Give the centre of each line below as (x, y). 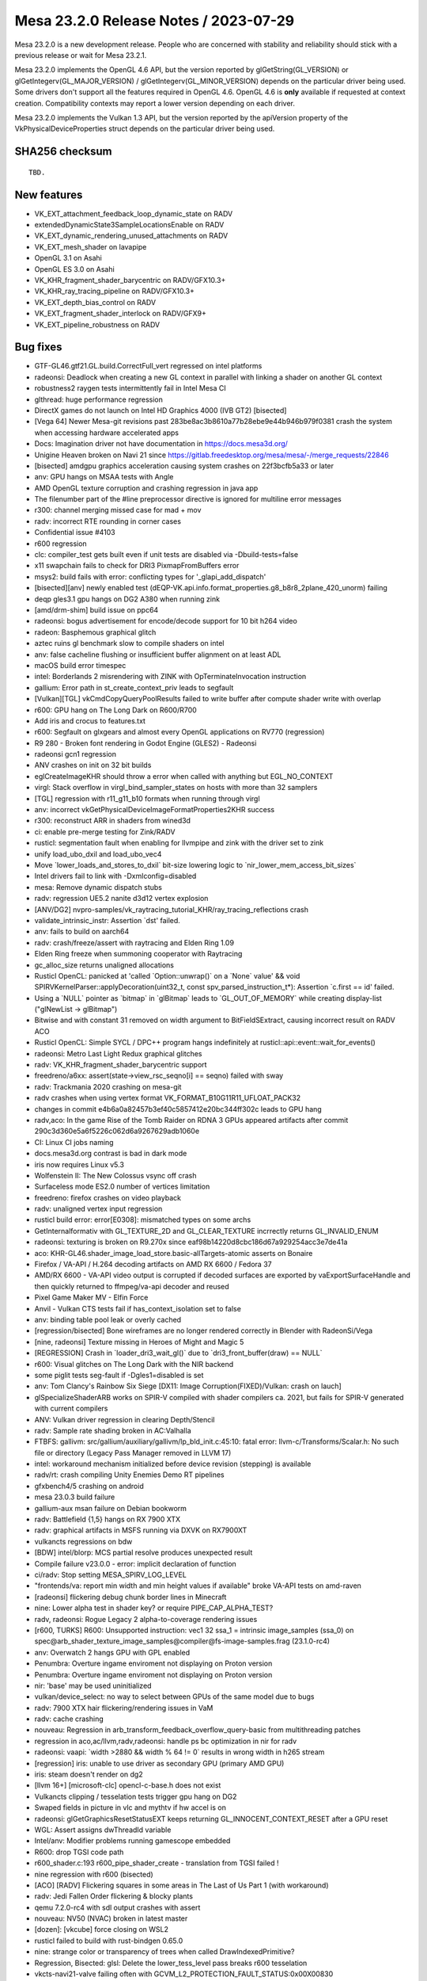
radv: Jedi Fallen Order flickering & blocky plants (114, 1896)
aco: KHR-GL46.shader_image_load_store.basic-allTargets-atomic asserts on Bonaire (174, 1253)
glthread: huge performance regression (99, 399)
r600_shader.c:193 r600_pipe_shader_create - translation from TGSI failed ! (157, 1863)
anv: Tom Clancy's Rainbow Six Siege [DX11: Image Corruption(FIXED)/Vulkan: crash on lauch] (188, 1386)
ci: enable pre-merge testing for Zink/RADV (105, 831)
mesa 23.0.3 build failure (75, 1497)
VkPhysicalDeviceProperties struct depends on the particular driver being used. (145, 129)
